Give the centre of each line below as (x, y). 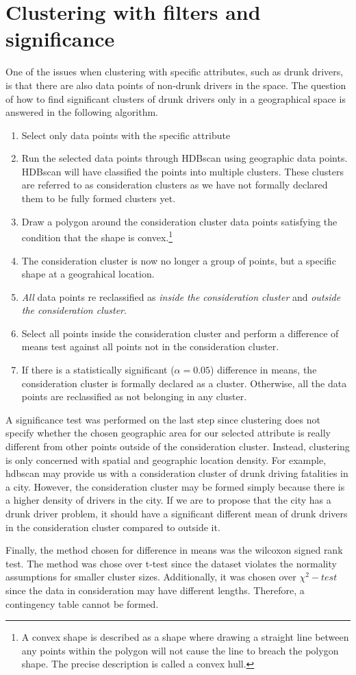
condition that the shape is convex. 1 (97, 236)
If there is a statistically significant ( (98, 370)
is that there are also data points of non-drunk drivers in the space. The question (176, 85)
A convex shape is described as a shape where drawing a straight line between (185, 637)
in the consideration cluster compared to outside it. (113, 527)
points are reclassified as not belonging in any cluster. (134, 396)
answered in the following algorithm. (82, 112)
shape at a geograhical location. (88, 274)
